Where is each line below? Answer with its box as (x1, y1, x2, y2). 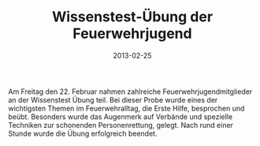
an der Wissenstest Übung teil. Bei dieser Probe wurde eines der (8, 95, 218, 104)
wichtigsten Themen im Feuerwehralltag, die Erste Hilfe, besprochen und (8, 103, 245, 113)
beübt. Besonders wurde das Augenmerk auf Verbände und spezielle (8, 111, 233, 122)
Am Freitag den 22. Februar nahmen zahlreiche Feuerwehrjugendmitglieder (8, 87, 253, 96)
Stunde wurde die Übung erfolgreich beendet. (8, 129, 158, 138)
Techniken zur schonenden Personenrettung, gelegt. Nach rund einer (8, 120, 234, 129)
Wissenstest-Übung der (51, 8, 214, 26)
